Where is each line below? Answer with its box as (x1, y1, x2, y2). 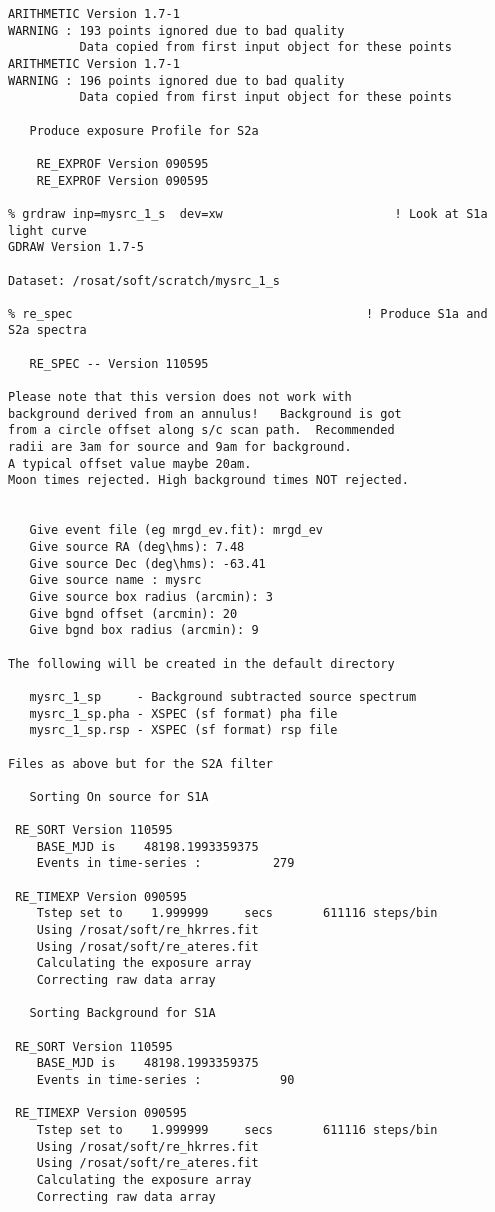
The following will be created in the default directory (8, 656, 395, 671)
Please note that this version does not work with (8, 390, 352, 405)
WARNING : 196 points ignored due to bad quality (8, 73, 345, 88)
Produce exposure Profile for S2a (29, 123, 259, 138)
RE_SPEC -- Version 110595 (29, 356, 209, 371)
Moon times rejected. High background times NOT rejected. (8, 473, 409, 488)
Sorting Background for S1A (29, 1006, 216, 1021)
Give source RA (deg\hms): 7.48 (29, 540, 245, 554)
